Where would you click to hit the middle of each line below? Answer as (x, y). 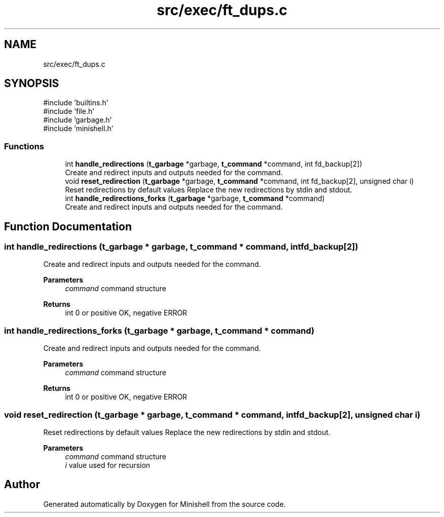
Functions (24, 146)
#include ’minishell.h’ (78, 129)
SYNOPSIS (32, 84)
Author (22, 485)
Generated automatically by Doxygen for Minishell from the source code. (164, 504)
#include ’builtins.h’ (76, 103)
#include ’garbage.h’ (77, 120)
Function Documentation (68, 226)
